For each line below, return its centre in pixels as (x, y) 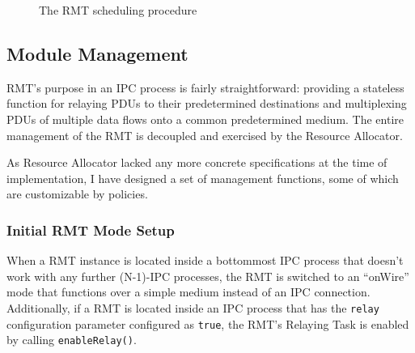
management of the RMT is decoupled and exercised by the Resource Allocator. (205, 135)
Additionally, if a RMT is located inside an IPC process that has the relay (193, 307)
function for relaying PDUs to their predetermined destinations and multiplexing (207, 103)
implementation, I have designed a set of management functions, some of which (203, 178)
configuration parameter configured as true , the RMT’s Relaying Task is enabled (208, 323)
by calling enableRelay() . (72, 340)
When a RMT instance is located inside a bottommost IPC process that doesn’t (205, 260)
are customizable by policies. (77, 194)
